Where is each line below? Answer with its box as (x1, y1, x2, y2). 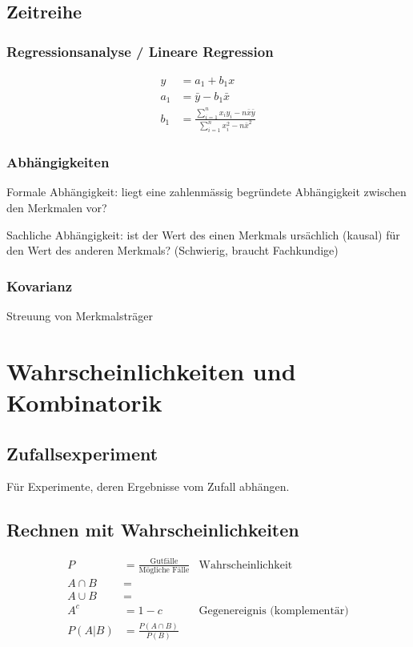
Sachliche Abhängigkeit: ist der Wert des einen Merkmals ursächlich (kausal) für (6, 226, 400, 243)
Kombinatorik (6, 386, 162, 418)
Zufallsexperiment (6, 440, 158, 465)
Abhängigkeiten (6, 152, 110, 172)
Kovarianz (6, 275, 73, 295)
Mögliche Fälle (138, 566, 190, 575)
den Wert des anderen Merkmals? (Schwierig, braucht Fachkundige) (6, 242, 339, 259)
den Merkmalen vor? (6, 199, 107, 216)
